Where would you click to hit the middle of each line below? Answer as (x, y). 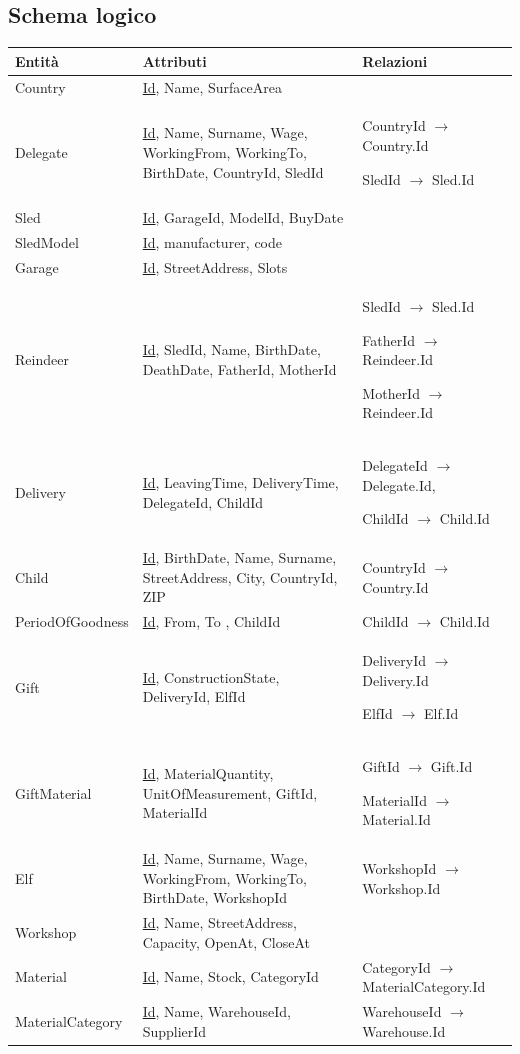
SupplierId (174, 1030)
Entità (37, 60)
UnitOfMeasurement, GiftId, (230, 792)
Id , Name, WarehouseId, (216, 1011)
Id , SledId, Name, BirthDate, (231, 349)
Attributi (174, 60)
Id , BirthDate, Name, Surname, (239, 557)
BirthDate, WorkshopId (215, 897)
